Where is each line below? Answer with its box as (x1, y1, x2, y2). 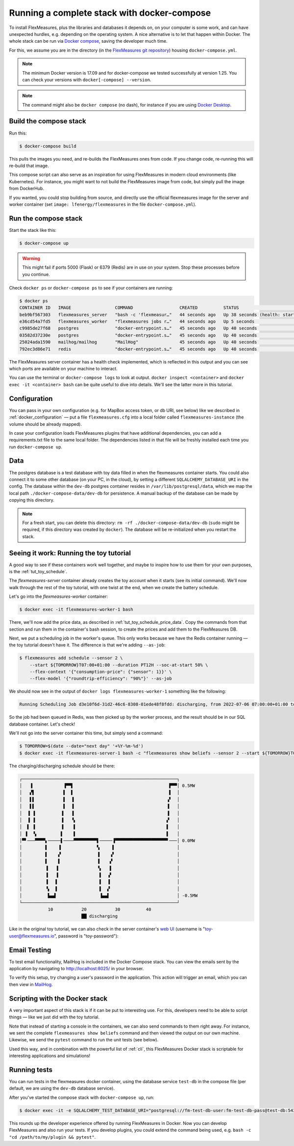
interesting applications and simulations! (9, 1053, 91, 1059)
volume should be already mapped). (9, 421, 82, 427)
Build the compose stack (9, 117, 86, 125)
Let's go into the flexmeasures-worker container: (9, 593, 108, 599)
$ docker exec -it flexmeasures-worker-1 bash (19, 607, 133, 613)
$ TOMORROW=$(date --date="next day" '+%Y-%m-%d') (19, 743, 144, 749)
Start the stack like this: (9, 227, 56, 233)
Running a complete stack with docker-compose (9, 7, 211, 18)
